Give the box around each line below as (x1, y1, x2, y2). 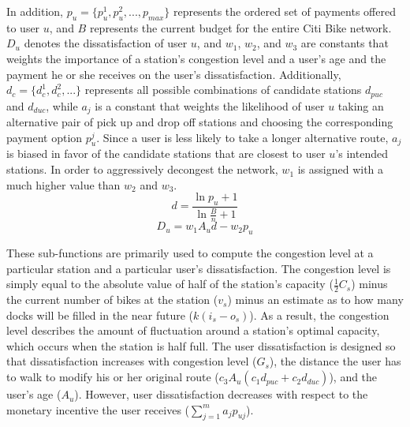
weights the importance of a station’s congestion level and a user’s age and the (6, 50, 386, 66)
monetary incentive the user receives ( (6, 401, 190, 418)
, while (46, 97, 78, 114)
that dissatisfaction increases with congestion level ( (6, 353, 257, 369)
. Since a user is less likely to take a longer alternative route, (96, 129, 389, 145)
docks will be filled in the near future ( (6, 306, 194, 323)
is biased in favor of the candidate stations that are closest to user (6, 145, 326, 162)
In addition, (6, 3, 63, 19)
